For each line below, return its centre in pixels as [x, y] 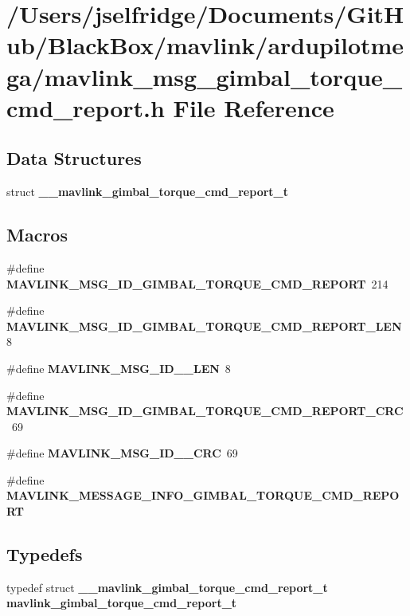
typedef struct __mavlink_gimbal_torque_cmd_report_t [167, 587]
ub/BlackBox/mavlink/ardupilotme [205, 45]
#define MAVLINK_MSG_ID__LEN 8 [119, 368]
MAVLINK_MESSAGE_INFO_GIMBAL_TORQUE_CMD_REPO [203, 495]
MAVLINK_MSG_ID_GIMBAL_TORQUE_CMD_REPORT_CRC [205, 411]
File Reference [254, 107]
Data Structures [74, 158]
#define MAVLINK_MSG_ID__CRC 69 [122, 453]
